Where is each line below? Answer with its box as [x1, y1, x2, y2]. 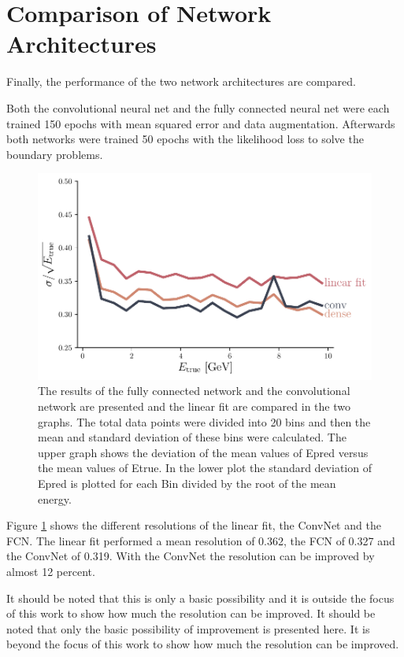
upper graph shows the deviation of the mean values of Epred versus [38, 444, 369, 460]
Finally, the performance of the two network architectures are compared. [6, 73, 356, 90]
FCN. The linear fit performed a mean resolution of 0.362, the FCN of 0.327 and [6, 532, 395, 548]
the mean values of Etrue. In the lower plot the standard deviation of [38, 460, 372, 476]
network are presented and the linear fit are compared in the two [38, 398, 350, 415]
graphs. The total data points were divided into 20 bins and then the [38, 413, 371, 430]
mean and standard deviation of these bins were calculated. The [38, 429, 347, 445]
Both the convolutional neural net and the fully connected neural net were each [6, 99, 390, 116]
